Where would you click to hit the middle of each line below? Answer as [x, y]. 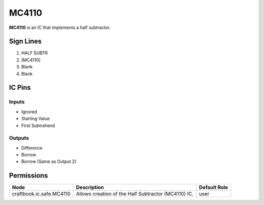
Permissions [29, 176]
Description [90, 187]
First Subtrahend [38, 126]
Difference [32, 148]
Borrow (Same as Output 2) [49, 161]
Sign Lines [25, 41]
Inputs [17, 102]
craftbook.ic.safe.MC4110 [41, 194]
